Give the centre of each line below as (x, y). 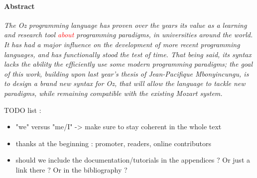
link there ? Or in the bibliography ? (71, 169)
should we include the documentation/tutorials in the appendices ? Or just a (133, 160)
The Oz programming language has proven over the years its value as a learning (126, 25)
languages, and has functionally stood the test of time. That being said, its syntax (128, 54)
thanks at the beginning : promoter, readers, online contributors (113, 143)
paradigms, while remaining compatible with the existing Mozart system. (113, 93)
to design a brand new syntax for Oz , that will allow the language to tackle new (125, 83)
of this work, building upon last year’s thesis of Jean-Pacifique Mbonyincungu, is (127, 73)
